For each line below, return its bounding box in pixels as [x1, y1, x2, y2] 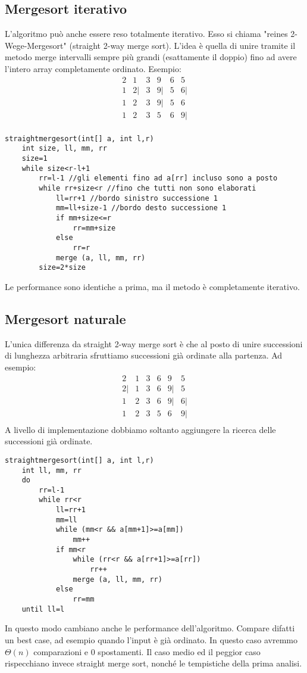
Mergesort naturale [5, 309, 126, 328]
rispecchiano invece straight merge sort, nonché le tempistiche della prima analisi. [5, 657, 302, 669]
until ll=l [21, 605, 65, 613]
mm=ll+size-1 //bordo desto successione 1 [55, 204, 227, 213]
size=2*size [39, 263, 86, 272]
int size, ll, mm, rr [21, 144, 107, 153]
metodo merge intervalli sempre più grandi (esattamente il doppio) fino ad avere [5, 51, 297, 63]
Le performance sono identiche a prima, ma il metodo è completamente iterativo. [5, 280, 300, 292]
